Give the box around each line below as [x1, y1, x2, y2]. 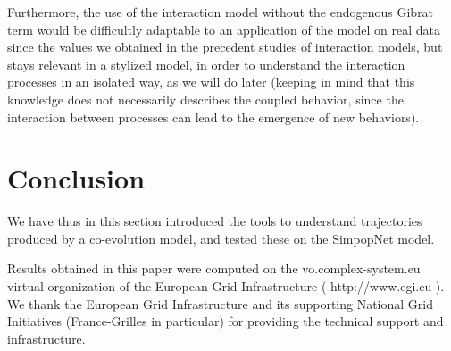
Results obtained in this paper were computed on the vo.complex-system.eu [7, 259, 421, 278]
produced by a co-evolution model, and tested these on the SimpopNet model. [7, 229, 435, 247]
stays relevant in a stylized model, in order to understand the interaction [7, 54, 405, 73]
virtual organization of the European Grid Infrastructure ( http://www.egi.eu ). [7, 277, 445, 296]
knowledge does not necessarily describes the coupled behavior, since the [7, 89, 404, 108]
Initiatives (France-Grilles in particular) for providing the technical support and [7, 312, 444, 330]
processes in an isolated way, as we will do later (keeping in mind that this [7, 72, 415, 91]
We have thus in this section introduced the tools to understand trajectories [7, 212, 422, 230]
